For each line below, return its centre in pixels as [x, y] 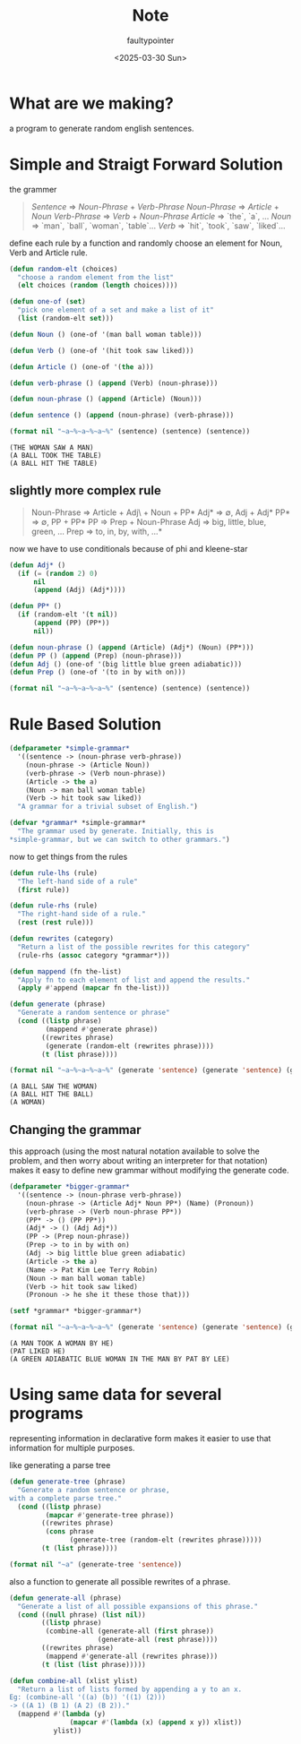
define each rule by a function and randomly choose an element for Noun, [146, 243]
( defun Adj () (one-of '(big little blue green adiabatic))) [126, 664]
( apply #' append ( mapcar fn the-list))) [94, 988]
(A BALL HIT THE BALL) [52, 1095]
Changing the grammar [75, 1130]
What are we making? [92, 103]
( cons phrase [69, 1532]
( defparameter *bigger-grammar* [69, 1187]
